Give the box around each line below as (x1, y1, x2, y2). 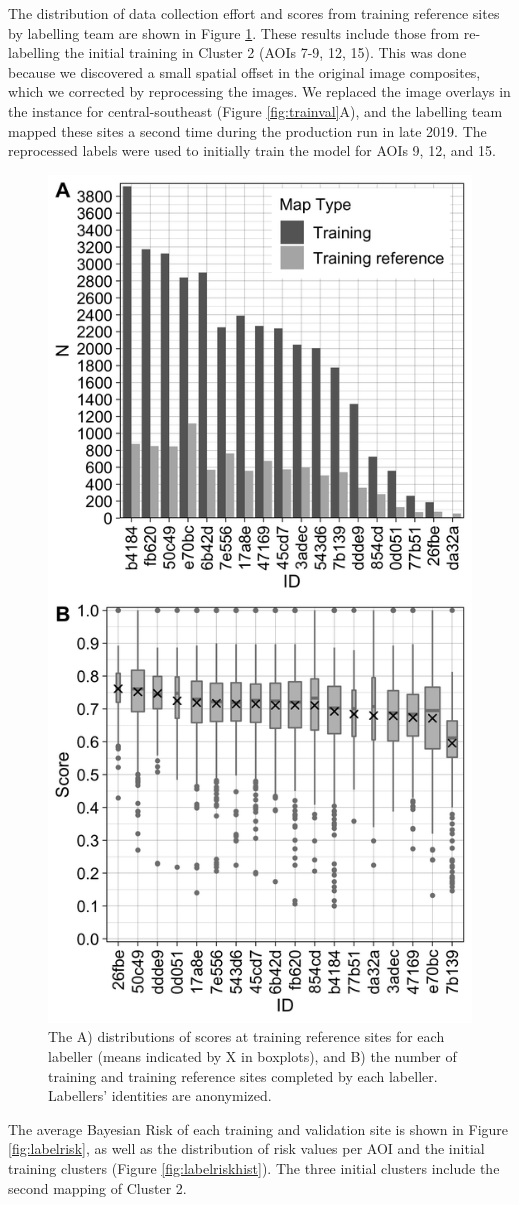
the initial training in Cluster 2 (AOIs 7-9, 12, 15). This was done (64, 42, 467, 63)
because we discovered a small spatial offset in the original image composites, (8, 61, 481, 82)
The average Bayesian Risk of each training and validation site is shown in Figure (8, 1118, 509, 1139)
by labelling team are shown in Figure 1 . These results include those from (8, 22, 460, 43)
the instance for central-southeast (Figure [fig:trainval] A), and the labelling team (8, 100, 503, 121)
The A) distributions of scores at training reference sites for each (48, 1026, 445, 1047)
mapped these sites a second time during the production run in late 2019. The (8, 120, 487, 141)
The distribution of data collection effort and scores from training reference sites (8, 3, 500, 23)
